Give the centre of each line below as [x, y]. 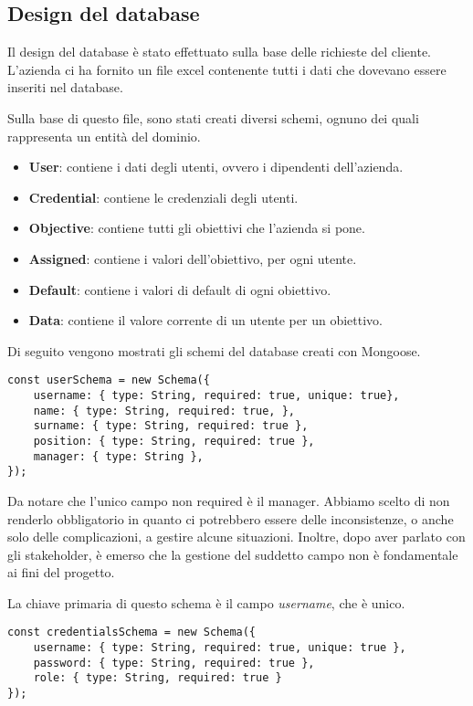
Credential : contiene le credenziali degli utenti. [163, 197]
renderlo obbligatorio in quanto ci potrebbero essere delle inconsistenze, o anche [231, 518]
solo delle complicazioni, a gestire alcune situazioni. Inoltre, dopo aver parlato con [236, 537]
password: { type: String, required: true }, [174, 663]
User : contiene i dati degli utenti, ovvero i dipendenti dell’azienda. [216, 167]
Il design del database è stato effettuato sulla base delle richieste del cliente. [219, 52]
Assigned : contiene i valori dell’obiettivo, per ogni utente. [193, 258]
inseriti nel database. [65, 87]
